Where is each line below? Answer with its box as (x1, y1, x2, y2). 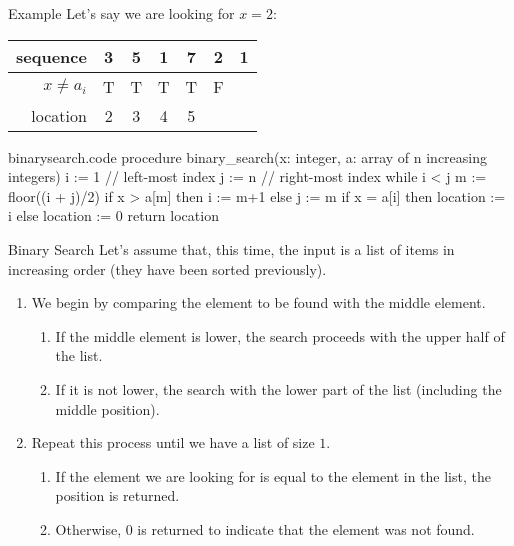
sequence (16, 44, 87, 68)
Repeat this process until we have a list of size (31, 432, 315, 453)
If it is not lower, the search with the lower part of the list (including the (55, 378, 502, 399)
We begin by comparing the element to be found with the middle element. (31, 292, 486, 313)
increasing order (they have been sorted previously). (8, 258, 327, 279)
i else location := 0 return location (8, 205, 219, 226)
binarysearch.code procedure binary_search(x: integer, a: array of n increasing (8, 146, 487, 167)
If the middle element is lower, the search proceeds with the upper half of (55, 325, 505, 346)
